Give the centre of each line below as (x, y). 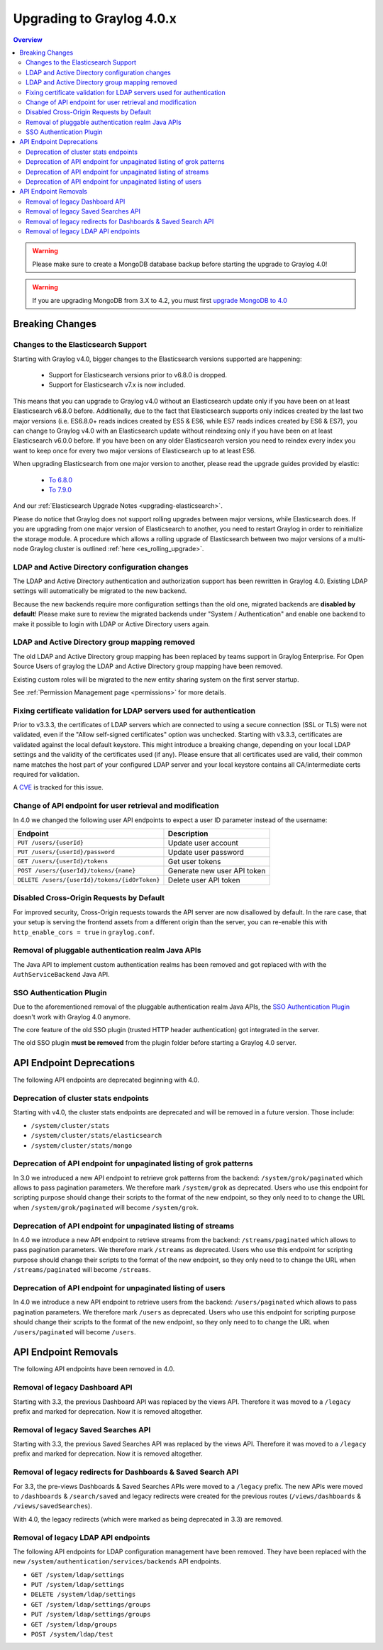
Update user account (203, 843)
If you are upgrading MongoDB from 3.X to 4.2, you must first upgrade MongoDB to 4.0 (160, 300)
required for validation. (46, 775)
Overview (28, 40)
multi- (356, 538)
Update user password (206, 852)
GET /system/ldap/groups (74, 1624)
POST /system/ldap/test (72, 1634)
